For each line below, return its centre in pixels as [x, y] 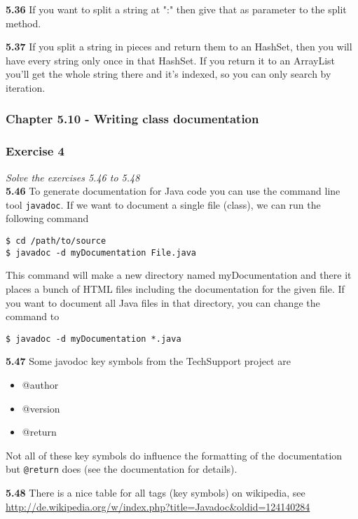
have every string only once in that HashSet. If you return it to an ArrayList [171, 60]
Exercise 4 [35, 151]
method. [23, 23]
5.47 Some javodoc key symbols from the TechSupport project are [148, 361]
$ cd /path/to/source [56, 241]
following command [47, 218]
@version [41, 408]
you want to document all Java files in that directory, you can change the [163, 302]
